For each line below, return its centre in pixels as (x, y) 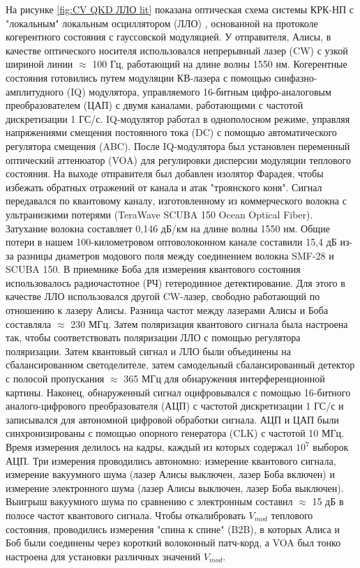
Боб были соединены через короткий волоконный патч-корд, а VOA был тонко (173, 543)
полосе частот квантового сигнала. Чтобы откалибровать (126, 515)
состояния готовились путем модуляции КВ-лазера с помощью (138, 77)
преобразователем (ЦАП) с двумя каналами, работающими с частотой (155, 105)
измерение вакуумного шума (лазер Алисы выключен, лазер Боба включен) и (170, 474)
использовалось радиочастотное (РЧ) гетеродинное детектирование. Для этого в (175, 282)
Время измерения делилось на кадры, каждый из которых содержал (149, 447)
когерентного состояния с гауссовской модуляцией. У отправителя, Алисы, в (168, 37)
